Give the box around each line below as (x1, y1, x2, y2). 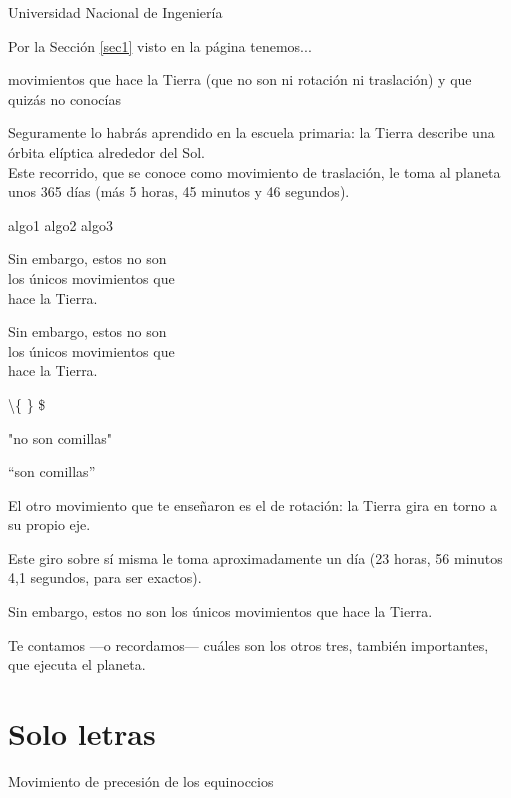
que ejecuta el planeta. (8, 654, 146, 675)
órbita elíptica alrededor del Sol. (8, 141, 205, 162)
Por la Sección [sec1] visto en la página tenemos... (8, 35, 312, 56)
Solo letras (8, 713, 156, 754)
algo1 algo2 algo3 (8, 214, 113, 235)
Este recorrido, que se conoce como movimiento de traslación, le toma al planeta (8, 161, 501, 182)
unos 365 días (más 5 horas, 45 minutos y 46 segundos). (8, 181, 350, 202)
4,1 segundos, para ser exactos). (8, 567, 202, 588)
